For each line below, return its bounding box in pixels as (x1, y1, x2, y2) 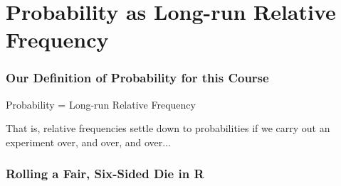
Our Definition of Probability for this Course (6, 69, 269, 87)
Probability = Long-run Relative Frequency (6, 97, 196, 111)
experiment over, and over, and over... (6, 134, 171, 149)
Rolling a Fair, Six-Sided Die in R (6, 165, 204, 182)
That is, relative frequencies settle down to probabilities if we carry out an (6, 121, 330, 136)
